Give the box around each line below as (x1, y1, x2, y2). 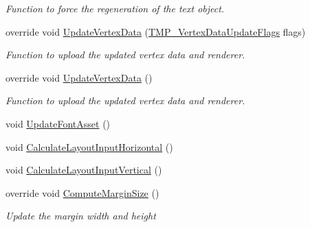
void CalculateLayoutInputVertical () (5, 163, 162, 177)
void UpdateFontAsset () (5, 116, 111, 130)
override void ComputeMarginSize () (5, 185, 159, 200)
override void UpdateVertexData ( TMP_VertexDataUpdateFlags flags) (5, 24, 306, 38)
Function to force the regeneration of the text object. (5, 1, 225, 15)
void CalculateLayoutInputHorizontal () (5, 139, 173, 154)
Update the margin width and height (5, 208, 156, 223)
